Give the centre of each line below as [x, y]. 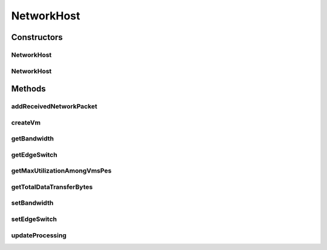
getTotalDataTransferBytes [52, 186]
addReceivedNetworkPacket [54, 107]
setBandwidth [32, 203]
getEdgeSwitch [34, 154]
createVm [26, 122]
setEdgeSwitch [34, 219]
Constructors [37, 37]
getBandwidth [33, 139]
